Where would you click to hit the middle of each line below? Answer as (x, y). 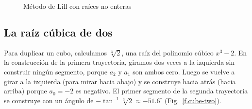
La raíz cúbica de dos (58, 32)
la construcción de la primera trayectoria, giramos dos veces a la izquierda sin (119, 62)
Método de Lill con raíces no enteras (77, 6)
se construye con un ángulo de (49, 100)
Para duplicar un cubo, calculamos (55, 52)
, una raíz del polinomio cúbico (168, 52)
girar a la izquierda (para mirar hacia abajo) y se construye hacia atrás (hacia (120, 81)
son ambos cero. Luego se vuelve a (184, 71)
